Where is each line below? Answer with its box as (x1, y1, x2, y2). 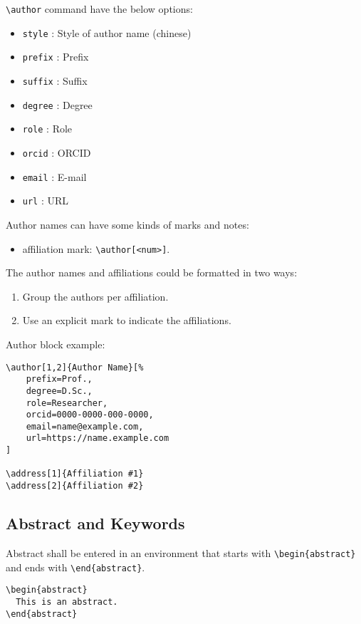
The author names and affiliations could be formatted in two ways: (6, 265, 298, 280)
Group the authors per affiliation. (22, 288, 169, 303)
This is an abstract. (16, 596, 118, 607)
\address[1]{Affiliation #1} (6, 469, 144, 479)
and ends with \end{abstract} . (6, 559, 145, 574)
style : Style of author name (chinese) (22, 25, 192, 40)
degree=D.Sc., (26, 385, 93, 396)
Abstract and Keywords (6, 512, 185, 534)
